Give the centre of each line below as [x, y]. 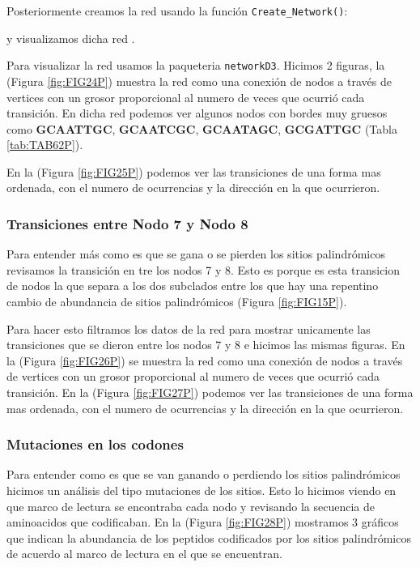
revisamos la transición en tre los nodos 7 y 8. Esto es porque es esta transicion [204, 269]
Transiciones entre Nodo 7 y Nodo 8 [127, 223]
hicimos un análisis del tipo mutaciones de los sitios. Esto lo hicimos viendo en [202, 490]
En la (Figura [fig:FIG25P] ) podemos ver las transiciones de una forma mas [194, 171]
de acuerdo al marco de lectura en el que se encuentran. [144, 554]
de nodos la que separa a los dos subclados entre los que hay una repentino [193, 286]
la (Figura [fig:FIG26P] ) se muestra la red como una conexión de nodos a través [205, 360]
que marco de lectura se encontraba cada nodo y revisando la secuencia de [191, 506]
